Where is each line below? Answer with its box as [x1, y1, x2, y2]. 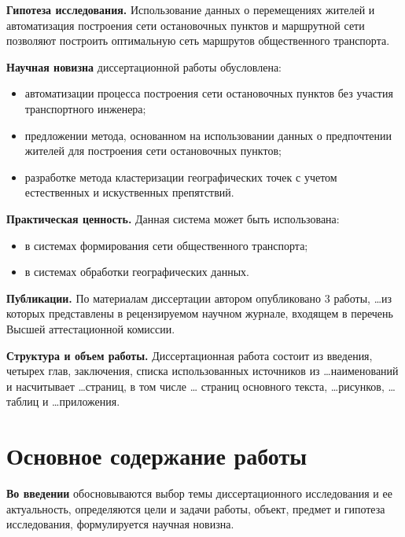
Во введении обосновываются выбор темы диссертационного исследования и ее [6, 485, 392, 501]
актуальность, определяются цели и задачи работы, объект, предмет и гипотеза [6, 500, 385, 517]
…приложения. [52, 393, 120, 410]
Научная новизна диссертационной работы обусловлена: [6, 58, 282, 75]
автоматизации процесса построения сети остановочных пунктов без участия [24, 85, 393, 101]
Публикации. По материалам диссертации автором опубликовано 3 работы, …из [6, 289, 392, 306]
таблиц [6, 393, 39, 410]
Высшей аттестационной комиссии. [6, 320, 175, 337]
